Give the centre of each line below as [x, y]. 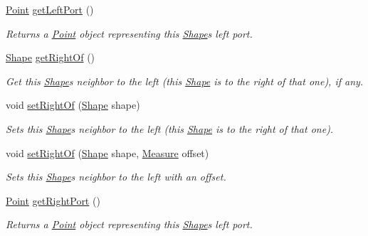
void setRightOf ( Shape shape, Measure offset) [107, 152]
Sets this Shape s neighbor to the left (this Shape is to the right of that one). [170, 128]
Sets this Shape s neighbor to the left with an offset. [116, 177]
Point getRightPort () [53, 200]
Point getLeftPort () [50, 9]
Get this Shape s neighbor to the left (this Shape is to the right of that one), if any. [185, 81]
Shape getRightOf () [51, 57]
